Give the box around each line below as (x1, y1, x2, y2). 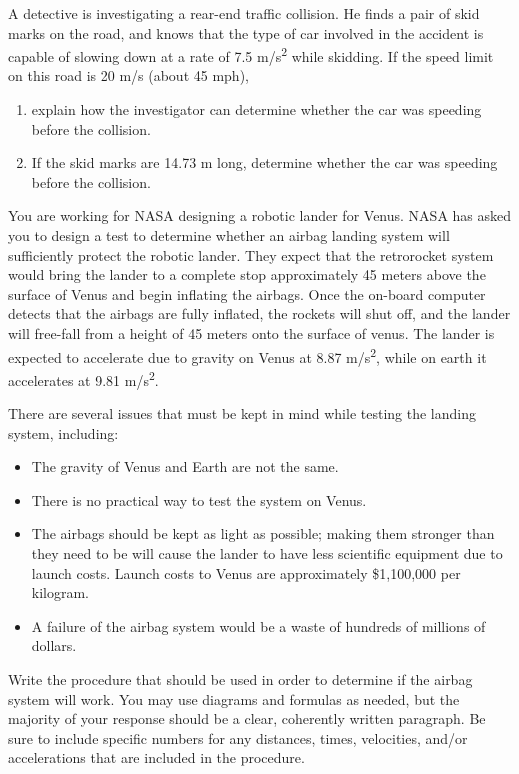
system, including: (8, 422, 119, 443)
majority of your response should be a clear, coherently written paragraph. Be (8, 708, 486, 729)
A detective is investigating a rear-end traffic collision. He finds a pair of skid (8, 3, 480, 23)
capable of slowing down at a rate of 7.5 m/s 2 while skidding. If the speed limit (8, 43, 494, 66)
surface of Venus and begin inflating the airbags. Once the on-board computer (8, 283, 486, 304)
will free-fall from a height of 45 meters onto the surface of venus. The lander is (8, 322, 495, 343)
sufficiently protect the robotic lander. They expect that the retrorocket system (8, 244, 494, 265)
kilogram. (31, 582, 90, 603)
